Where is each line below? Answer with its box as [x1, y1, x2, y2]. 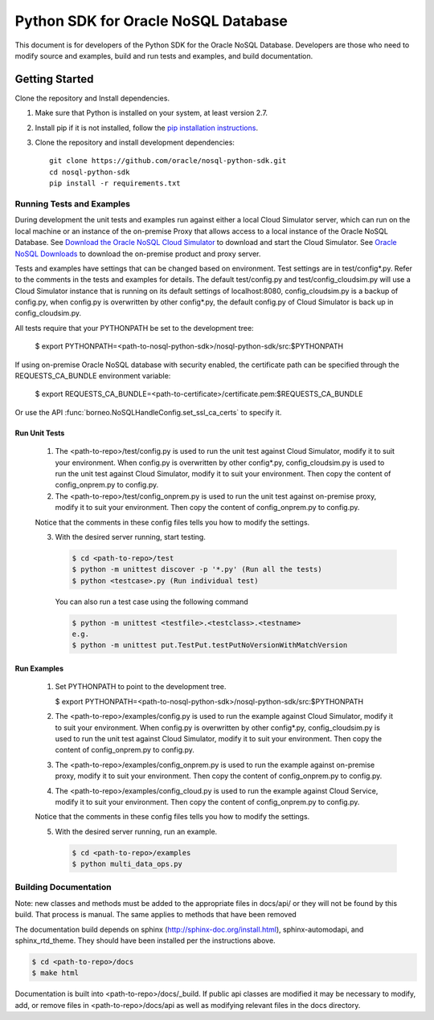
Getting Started [14, 72, 94, 86]
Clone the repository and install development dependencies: [35, 137, 235, 148]
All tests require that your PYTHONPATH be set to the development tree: [14, 323, 254, 333]
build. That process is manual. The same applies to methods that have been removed [14, 910, 297, 920]
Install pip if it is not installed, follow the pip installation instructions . [35, 123, 259, 133]
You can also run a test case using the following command [55, 597, 248, 606]
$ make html [31, 969, 80, 977]
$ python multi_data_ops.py [72, 859, 182, 869]
